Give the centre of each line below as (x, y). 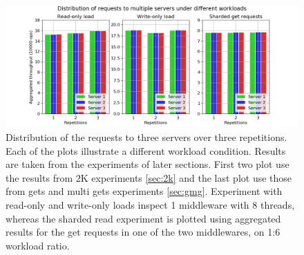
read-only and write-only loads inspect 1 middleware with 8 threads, (150, 204)
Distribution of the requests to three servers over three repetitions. (146, 136)
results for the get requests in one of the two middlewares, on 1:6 (143, 232)
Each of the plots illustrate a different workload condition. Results (146, 150)
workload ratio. (38, 245)
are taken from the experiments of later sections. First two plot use (148, 164)
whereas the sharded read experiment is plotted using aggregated (143, 218)
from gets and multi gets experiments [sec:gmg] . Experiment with (144, 191)
